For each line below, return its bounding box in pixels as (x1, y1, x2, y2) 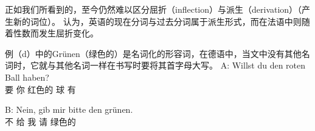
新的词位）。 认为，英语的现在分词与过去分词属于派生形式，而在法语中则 (13, 15, 302, 27)
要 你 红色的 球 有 (5, 82, 76, 95)
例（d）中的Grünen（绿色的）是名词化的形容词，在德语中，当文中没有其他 (5, 47, 302, 59)
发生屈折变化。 (38, 27, 99, 39)
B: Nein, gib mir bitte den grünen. (5, 103, 133, 116)
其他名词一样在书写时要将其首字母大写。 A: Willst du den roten (55, 59, 306, 72)
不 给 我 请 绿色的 (5, 115, 76, 127)
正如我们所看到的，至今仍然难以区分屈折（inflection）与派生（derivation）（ (5, 3, 302, 15)
